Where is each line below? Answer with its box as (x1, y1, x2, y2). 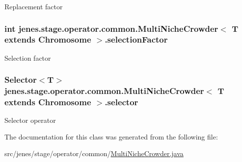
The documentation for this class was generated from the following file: (4, 131, 218, 141)
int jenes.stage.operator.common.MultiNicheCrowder (4, 22, 218, 34)
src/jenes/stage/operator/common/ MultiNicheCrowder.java (4, 148, 184, 158)
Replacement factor (4, 1, 63, 11)
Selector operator (4, 115, 56, 125)
